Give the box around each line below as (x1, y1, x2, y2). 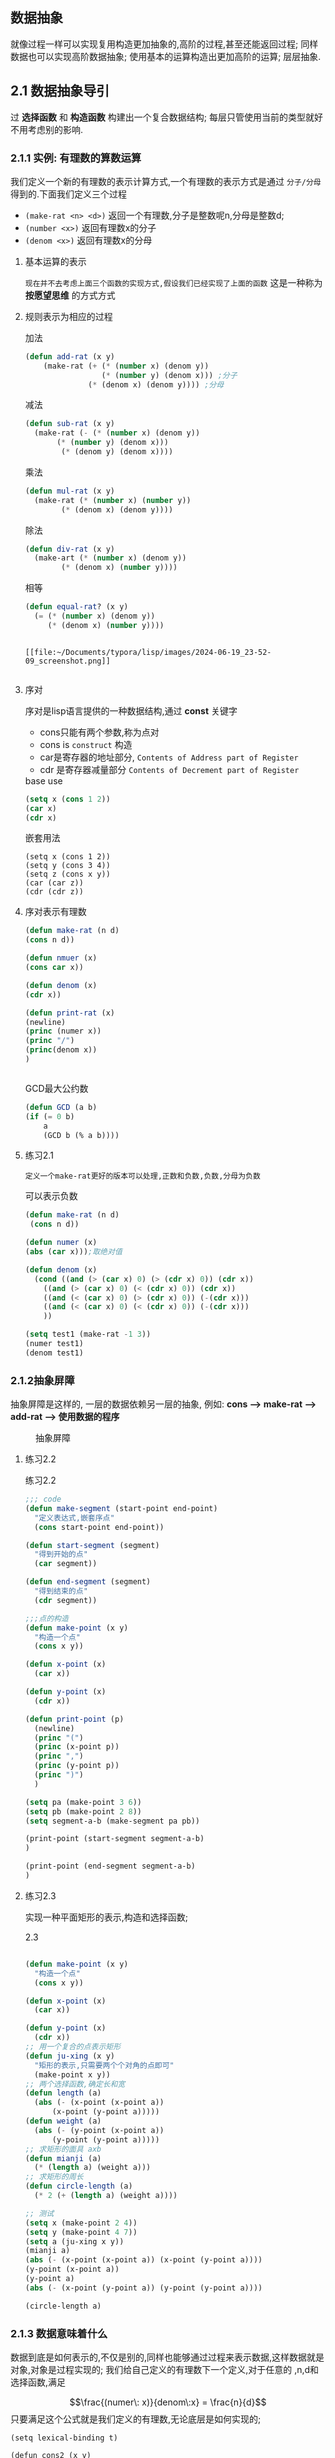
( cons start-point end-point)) (34, 1522, 165, 1532)
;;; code (24, 1494, 62, 1505)
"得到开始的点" (34, 1549, 88, 1560)
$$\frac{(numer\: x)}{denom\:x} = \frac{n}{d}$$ (69, 2396, 267, 2408)
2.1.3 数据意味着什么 (10, 2326, 108, 2340)
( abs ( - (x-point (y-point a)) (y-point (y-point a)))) (24, 2283, 263, 2293)
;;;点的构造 (24, 1613, 69, 1623)
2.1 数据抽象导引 (10, 83, 110, 100)
